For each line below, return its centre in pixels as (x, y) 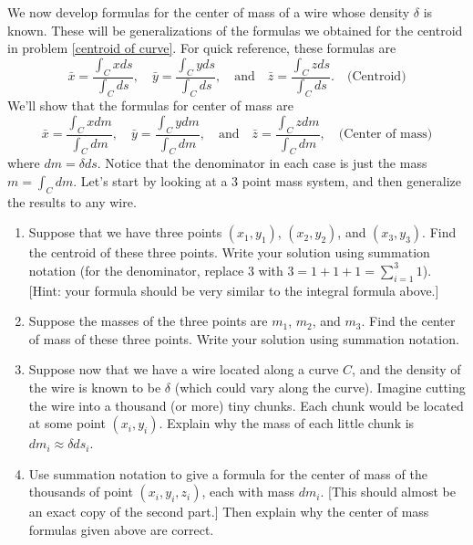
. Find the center (408, 321)
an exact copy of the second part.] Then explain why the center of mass (229, 512)
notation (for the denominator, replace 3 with (156, 270)
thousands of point (81, 492)
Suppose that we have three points (125, 232)
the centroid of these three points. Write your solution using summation (229, 252)
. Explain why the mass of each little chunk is (287, 423)
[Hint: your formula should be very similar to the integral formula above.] (234, 290)
